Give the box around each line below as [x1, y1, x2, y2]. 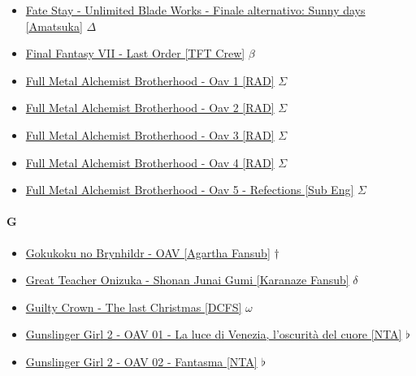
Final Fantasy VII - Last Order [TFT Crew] [25, 45, 245, 62]
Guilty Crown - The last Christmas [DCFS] [25, 298, 242, 315]
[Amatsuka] [25, 17, 83, 34]
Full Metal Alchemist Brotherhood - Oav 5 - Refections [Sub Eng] [25, 181, 354, 198]
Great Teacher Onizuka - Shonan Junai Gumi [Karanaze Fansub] [25, 271, 349, 288]
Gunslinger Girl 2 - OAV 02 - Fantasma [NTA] [25, 352, 258, 370]
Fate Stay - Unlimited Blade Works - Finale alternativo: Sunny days [25, 2, 366, 18]
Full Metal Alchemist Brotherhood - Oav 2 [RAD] [25, 99, 275, 116]
